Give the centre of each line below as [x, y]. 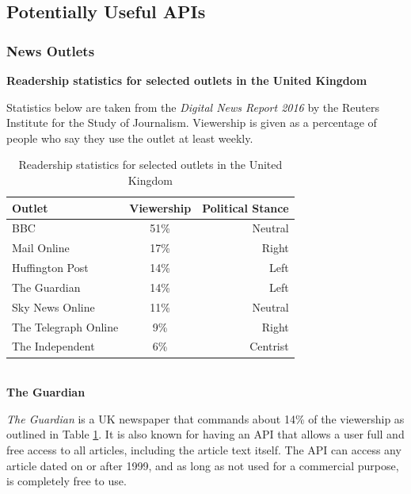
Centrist [269, 346]
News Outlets [51, 50]
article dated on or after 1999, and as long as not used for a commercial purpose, [203, 465]
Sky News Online [53, 306]
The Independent [53, 346]
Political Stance [245, 207]
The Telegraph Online [65, 326]
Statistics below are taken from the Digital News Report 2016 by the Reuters [193, 107]
